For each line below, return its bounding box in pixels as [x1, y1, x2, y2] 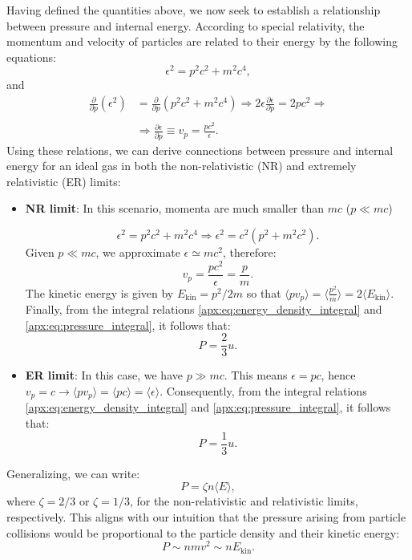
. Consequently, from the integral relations [160, 383, 367, 400]
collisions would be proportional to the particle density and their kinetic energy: [6, 524, 400, 541]
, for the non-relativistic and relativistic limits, [129, 493, 358, 509]
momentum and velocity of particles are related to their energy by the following [6, 33, 398, 50]
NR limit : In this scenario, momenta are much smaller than [25, 200, 325, 217]
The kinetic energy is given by [25, 284, 174, 301]
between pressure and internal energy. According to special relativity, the [6, 17, 365, 34]
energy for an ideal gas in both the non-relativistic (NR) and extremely [6, 157, 357, 174]
